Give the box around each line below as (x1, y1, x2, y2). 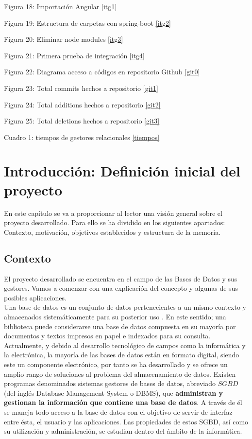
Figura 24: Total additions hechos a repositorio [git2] (4, 99, 161, 109)
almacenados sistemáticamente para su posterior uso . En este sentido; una (4, 312, 226, 322)
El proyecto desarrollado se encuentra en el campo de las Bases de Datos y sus (4, 273, 237, 283)
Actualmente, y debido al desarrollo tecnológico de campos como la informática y (4, 340, 246, 350)
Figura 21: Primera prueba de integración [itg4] (4, 50, 145, 60)
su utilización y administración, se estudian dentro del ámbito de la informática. (4, 426, 242, 436)
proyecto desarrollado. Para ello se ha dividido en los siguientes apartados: (4, 217, 225, 228)
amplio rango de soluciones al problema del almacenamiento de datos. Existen (4, 369, 236, 379)
